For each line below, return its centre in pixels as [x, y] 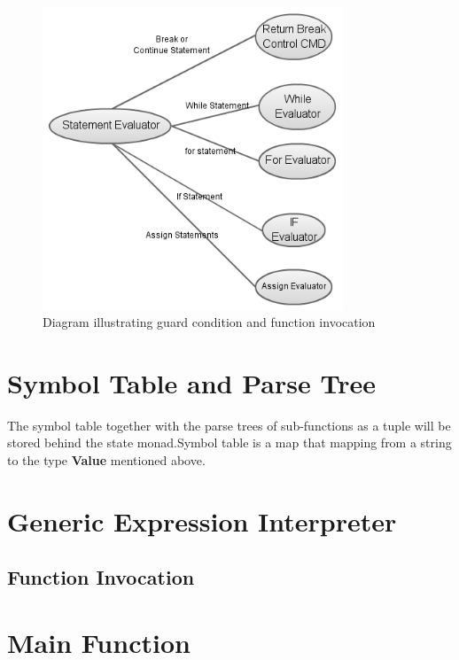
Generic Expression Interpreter [202, 520]
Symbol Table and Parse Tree [191, 382]
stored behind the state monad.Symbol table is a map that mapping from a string [229, 443]
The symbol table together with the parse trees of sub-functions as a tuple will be [229, 425]
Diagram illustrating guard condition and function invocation [209, 322]
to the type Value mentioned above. [106, 460]
